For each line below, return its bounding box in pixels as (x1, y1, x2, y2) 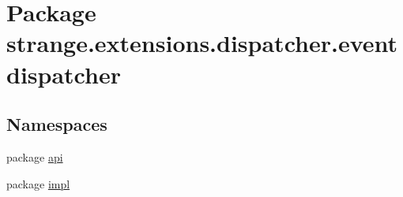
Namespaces (6, 112, 107, 136)
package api (6, 148, 63, 165)
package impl (6, 175, 70, 191)
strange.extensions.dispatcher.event (6, 27, 398, 59)
